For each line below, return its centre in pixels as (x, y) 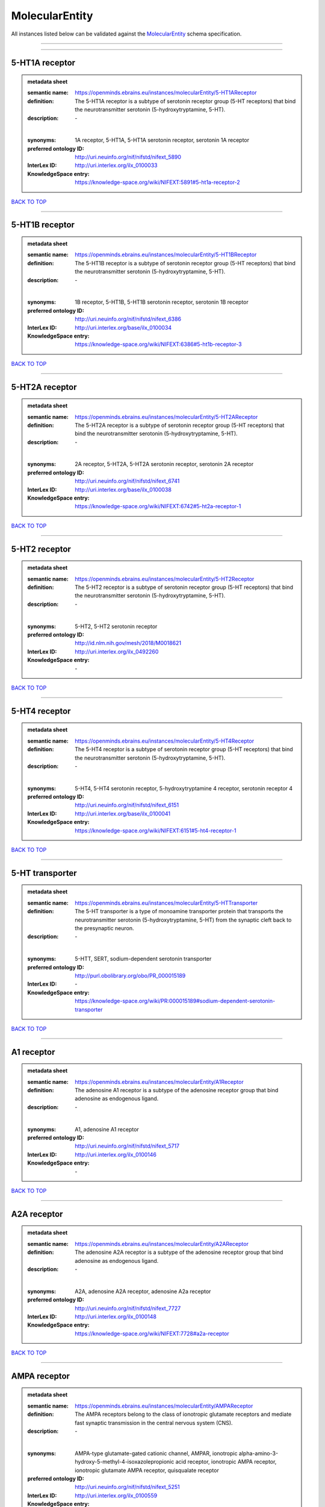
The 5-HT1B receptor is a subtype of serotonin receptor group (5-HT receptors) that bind (185, 263)
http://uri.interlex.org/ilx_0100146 (116, 1154)
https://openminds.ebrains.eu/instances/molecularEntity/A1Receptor (159, 1081)
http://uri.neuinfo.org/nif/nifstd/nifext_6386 (128, 319)
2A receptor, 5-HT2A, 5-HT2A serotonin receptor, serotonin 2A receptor (164, 464)
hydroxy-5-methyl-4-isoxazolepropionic (125, 1462)
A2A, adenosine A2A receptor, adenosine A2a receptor (143, 1291)
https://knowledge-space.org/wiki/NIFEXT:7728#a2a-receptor (152, 1333)
